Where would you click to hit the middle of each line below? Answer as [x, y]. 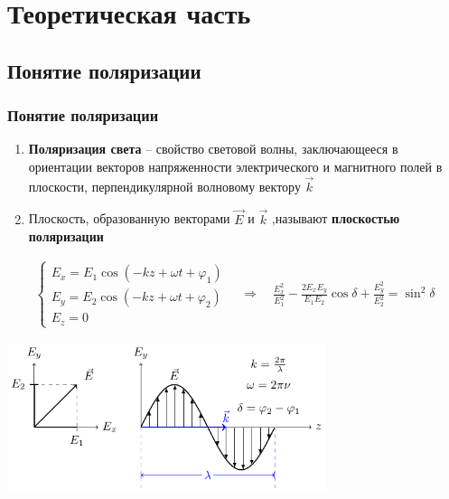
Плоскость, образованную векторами [129, 218]
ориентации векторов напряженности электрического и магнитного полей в [235, 166]
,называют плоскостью [336, 218]
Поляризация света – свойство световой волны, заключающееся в [213, 149]
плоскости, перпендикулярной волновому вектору [164, 186]
